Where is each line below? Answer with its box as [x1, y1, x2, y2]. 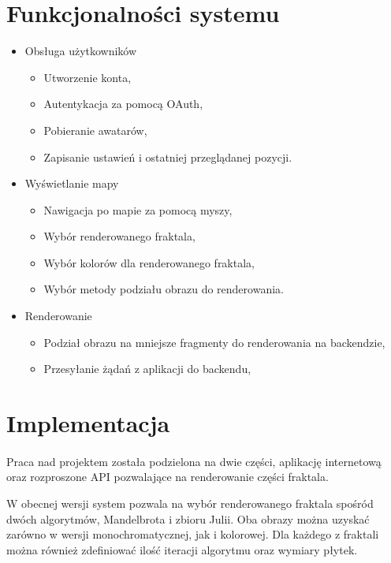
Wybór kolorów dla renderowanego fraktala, [43, 254, 255, 270]
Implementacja [6, 407, 170, 439]
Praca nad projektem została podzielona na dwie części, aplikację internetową [6, 453, 382, 469]
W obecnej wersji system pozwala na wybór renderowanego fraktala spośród [6, 495, 374, 511]
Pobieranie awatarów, [43, 121, 147, 138]
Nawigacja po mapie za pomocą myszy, [43, 201, 233, 218]
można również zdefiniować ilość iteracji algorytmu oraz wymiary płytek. [6, 541, 358, 557]
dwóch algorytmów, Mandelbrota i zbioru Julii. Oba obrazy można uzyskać [6, 510, 370, 527]
